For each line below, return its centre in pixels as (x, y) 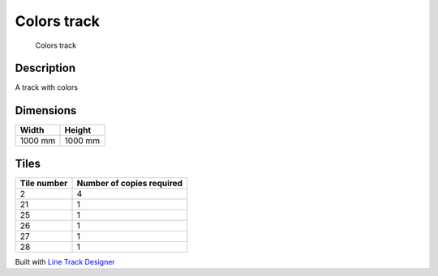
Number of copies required (129, 183)
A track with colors (47, 87)
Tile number (44, 183)
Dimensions (46, 110)
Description (45, 68)
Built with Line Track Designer (65, 261)
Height (78, 130)
